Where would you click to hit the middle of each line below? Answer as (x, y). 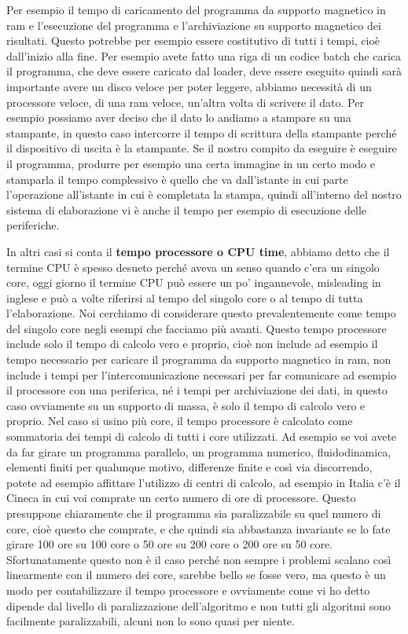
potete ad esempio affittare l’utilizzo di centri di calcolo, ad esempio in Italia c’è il (204, 482)
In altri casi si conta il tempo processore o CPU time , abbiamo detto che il (198, 251)
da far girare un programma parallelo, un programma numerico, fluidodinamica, (199, 451)
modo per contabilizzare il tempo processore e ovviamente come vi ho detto (188, 590)
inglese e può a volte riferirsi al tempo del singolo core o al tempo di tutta (185, 297)
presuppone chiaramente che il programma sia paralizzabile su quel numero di (194, 513)
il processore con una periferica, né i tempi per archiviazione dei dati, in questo (197, 390)
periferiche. (33, 225)
